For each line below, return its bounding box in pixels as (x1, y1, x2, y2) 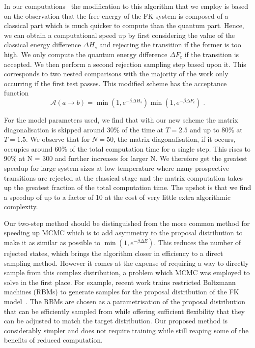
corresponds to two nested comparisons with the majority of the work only (4, 68, 228, 79)
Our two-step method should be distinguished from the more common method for (4, 218, 250, 228)
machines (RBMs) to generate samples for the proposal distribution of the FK (4, 286, 239, 297)
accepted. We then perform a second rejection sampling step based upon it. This (4, 59, 246, 69)
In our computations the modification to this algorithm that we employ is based (4, 1, 249, 11)
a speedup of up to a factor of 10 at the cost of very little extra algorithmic (4, 191, 231, 202)
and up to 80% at (190, 124, 243, 134)
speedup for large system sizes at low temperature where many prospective (4, 162, 229, 173)
